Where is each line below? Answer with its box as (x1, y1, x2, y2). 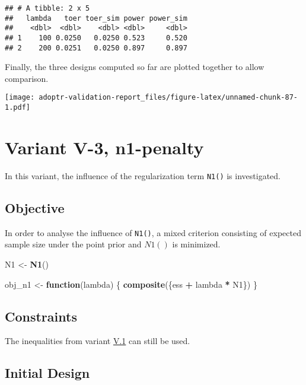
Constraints (5, 307, 77, 325)
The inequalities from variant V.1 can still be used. (5, 335, 190, 347)
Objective (5, 198, 65, 217)
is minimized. (172, 238, 221, 250)
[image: (5, 93, 35, 102)
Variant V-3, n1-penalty (5, 135, 204, 159)
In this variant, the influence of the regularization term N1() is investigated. (5, 169, 280, 182)
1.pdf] (5, 103, 30, 112)
